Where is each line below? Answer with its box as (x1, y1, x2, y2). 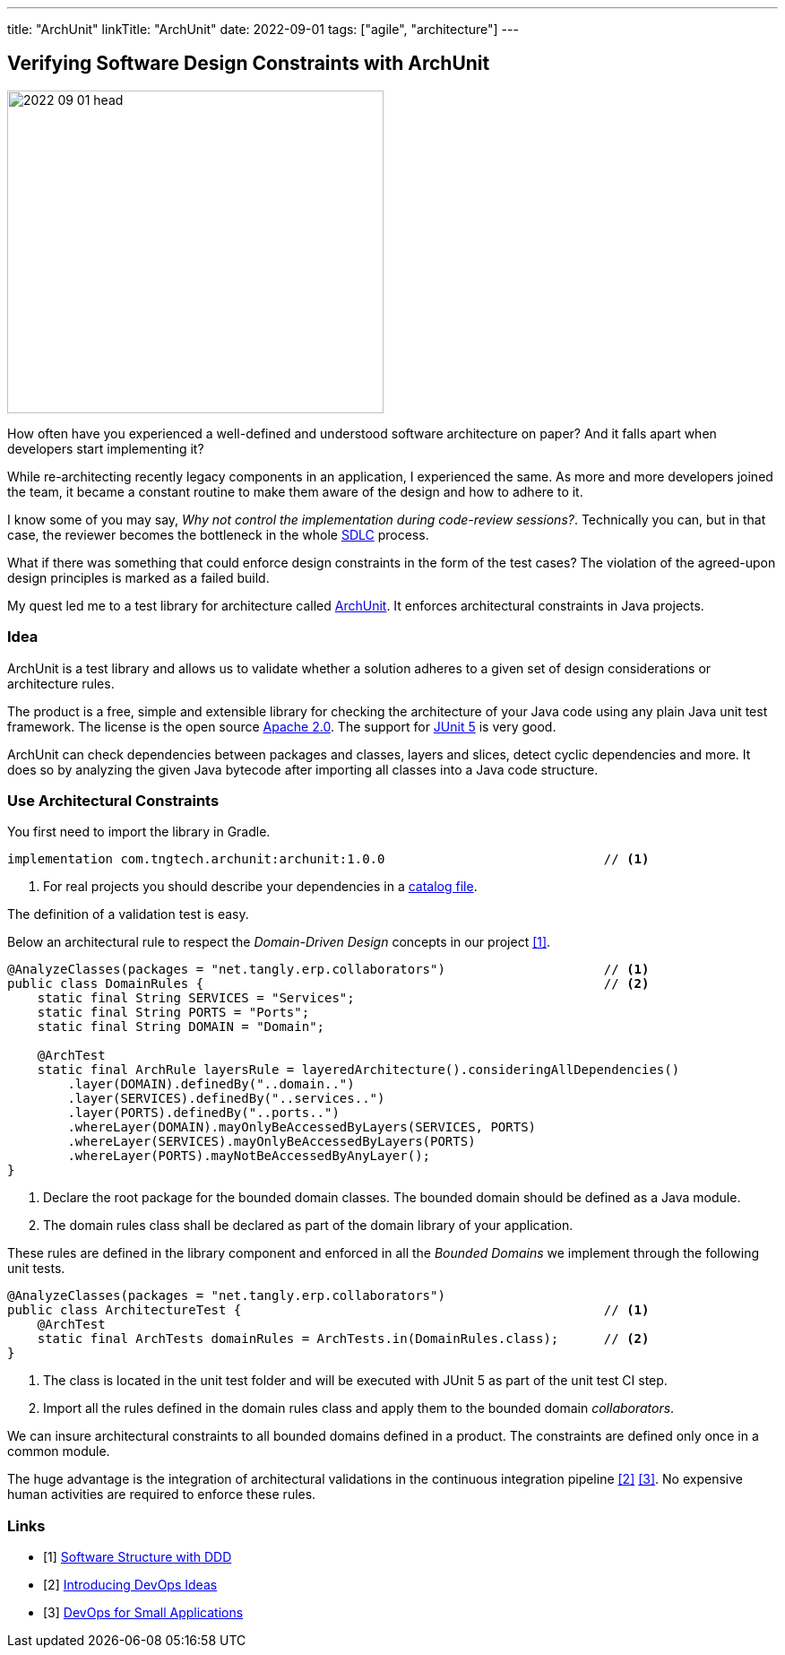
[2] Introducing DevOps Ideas (43, 1577, 218, 1593)
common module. (7, 1443, 110, 1460)
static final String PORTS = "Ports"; (37, 1005, 310, 1020)
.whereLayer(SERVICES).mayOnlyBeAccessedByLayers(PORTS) (67, 1134, 476, 1149)
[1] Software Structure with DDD (43, 1549, 232, 1565)
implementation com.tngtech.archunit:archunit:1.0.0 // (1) (7, 852, 650, 867)
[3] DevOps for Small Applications (43, 1605, 244, 1621)
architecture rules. (7, 675, 115, 691)
